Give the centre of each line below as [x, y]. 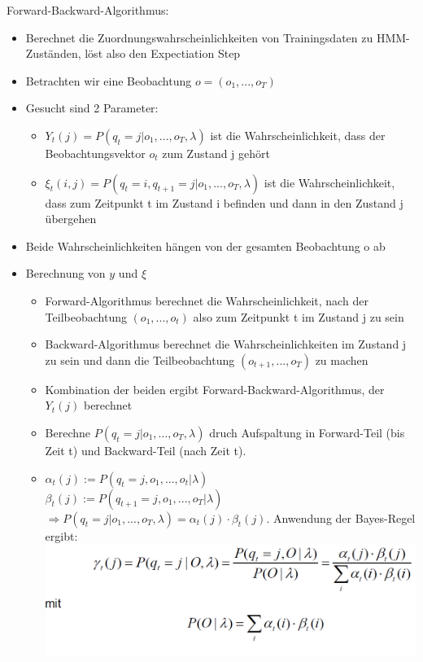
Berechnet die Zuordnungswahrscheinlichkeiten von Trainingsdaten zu [199, 37]
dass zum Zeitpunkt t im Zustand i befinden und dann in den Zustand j [224, 202]
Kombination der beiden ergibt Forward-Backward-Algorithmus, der [215, 389]
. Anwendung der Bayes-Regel [341, 517]
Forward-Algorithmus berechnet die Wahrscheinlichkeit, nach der [207, 300]
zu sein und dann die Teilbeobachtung [140, 359]
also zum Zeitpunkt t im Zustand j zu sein [299, 316]
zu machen [342, 359]
